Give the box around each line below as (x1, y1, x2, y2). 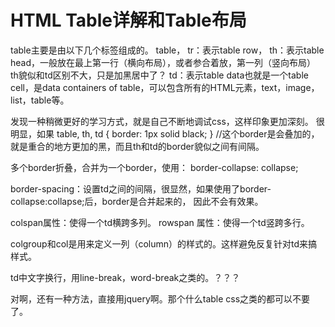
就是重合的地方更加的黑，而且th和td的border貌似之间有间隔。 (10, 140, 265, 152)
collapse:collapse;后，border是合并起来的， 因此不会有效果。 (10, 195, 264, 207)
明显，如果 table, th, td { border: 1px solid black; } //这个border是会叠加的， (10, 127, 320, 140)
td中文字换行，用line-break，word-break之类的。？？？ (10, 271, 241, 283)
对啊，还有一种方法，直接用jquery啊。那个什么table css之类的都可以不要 (10, 292, 311, 305)
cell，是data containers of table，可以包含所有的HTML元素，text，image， (10, 81, 320, 93)
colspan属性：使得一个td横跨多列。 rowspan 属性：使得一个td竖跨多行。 (10, 216, 310, 228)
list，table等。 (10, 94, 70, 106)
